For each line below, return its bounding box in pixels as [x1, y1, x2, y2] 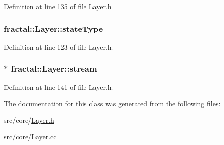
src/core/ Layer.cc [4, 131, 56, 142]
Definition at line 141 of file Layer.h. [4, 82, 113, 92]
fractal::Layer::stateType [4, 22, 103, 34]
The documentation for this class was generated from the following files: [4, 98, 221, 109]
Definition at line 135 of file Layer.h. [4, 1, 113, 11]
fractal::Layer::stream [11, 62, 97, 75]
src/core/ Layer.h [4, 115, 54, 125]
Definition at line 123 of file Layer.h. [4, 41, 113, 52]
